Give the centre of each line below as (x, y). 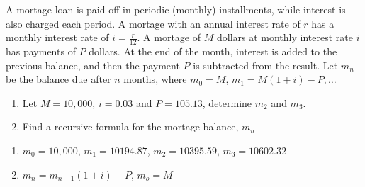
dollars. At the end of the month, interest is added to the (213, 51)
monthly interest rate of (57, 37)
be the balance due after (58, 79)
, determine (227, 102)
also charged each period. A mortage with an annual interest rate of (153, 23)
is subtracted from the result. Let (265, 65)
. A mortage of (169, 37)
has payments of (41, 51)
